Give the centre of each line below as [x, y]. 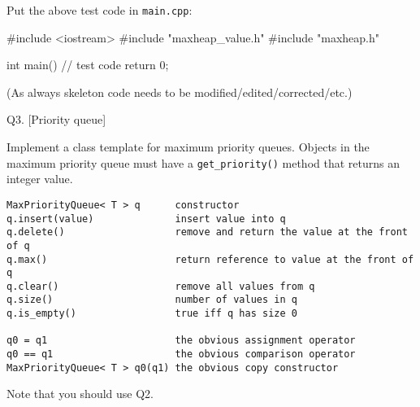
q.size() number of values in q [152, 300]
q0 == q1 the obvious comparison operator [181, 354]
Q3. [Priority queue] [56, 119]
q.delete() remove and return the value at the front [207, 232]
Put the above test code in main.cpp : [100, 10]
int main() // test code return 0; [88, 65]
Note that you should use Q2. [80, 394]
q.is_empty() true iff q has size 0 [152, 314]
